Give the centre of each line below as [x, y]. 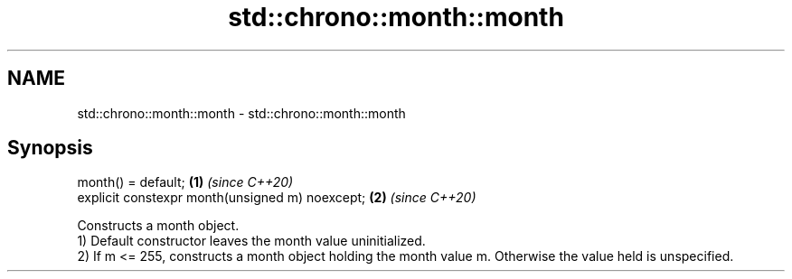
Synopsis [50, 148]
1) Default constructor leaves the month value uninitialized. [251, 241]
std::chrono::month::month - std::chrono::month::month [241, 113]
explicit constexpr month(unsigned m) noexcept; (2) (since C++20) [277, 198]
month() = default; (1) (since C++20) [185, 182]
